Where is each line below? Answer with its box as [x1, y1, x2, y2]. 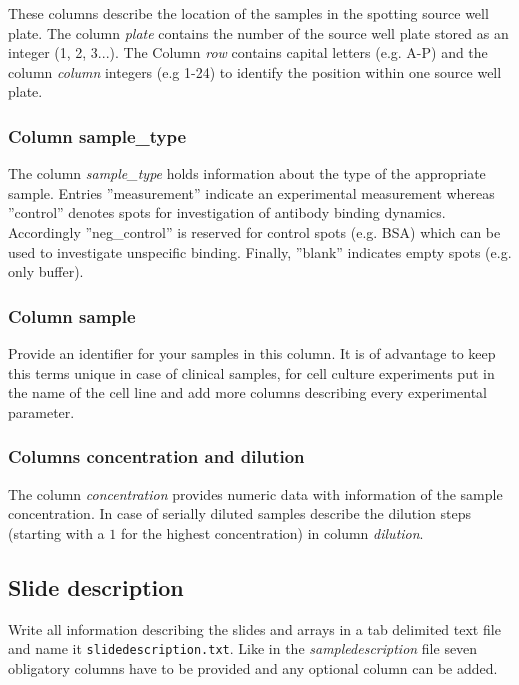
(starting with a [8, 522, 105, 543]
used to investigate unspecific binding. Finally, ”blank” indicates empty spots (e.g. [8, 241, 512, 262]
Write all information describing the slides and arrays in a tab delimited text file [8, 618, 501, 639]
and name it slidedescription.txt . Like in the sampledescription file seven [8, 638, 478, 659]
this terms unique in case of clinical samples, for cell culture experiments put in [8, 362, 495, 383]
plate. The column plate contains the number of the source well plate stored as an [8, 22, 509, 43]
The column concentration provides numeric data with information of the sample [8, 483, 503, 504]
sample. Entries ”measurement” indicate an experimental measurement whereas [8, 182, 495, 203]
